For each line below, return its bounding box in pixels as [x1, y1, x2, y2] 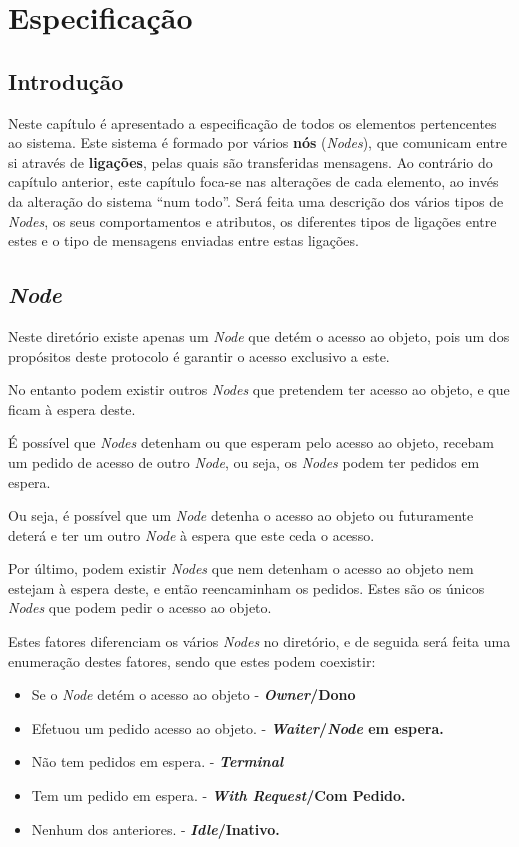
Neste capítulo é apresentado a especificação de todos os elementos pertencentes [8, 112, 497, 133]
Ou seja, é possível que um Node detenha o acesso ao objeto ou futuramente [8, 505, 474, 526]
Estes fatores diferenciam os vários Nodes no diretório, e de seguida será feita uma [8, 631, 511, 652]
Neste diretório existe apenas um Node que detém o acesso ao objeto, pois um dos [8, 325, 510, 346]
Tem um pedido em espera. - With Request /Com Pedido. [31, 785, 406, 806]
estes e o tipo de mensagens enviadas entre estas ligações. [8, 230, 359, 251]
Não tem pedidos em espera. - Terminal [31, 751, 284, 772]
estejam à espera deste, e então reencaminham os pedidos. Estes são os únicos [8, 577, 485, 598]
